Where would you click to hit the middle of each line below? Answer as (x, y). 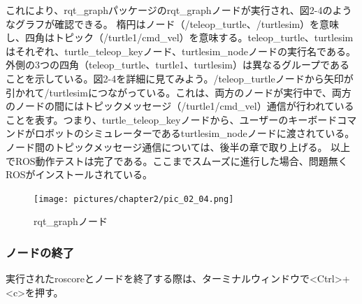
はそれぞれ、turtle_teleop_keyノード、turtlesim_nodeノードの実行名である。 (181, 51)
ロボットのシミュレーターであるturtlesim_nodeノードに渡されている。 (195, 133)
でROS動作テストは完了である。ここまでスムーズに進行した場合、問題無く (177, 160)
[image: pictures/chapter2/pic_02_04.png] (134, 199)
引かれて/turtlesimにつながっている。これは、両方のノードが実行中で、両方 (179, 92)
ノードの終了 (40, 252)
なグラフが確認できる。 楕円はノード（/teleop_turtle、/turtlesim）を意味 (173, 23)
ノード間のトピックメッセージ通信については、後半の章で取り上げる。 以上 (178, 146)
